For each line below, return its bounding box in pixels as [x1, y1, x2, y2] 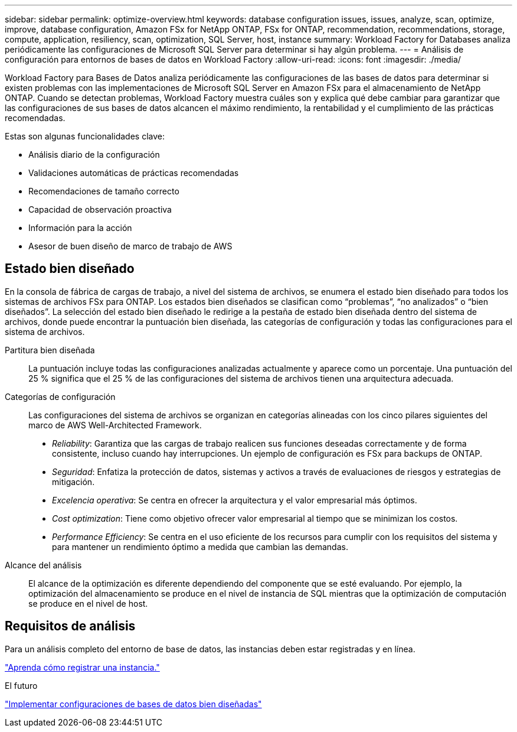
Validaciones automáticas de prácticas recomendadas [28, 168, 239, 178]
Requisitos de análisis [5, 619, 136, 634]
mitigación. [52, 476, 95, 487]
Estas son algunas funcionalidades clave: [5, 131, 165, 141]
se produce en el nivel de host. [28, 598, 148, 609]
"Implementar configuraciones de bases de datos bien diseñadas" [5, 698, 262, 709]
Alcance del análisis [5, 559, 82, 570]
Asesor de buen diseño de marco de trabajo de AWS [28, 241, 233, 251]
